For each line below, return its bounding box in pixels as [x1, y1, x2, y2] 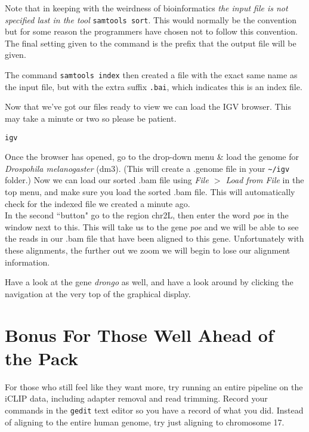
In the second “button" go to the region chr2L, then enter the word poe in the [5, 209, 289, 221]
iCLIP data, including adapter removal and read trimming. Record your [5, 392, 268, 405]
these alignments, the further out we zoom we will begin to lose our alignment [5, 244, 291, 256]
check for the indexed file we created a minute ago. [5, 197, 190, 209]
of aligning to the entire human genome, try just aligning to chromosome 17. [5, 415, 285, 428]
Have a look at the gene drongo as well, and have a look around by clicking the [5, 276, 293, 288]
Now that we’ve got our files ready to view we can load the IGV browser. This [5, 100, 291, 113]
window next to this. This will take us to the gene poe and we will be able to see [5, 220, 299, 233]
